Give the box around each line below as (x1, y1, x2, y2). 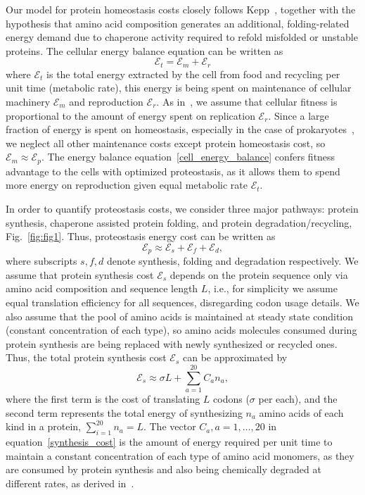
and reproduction (69, 94, 143, 109)
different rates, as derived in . (6, 475, 134, 490)
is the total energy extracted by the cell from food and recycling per (46, 66, 340, 81)
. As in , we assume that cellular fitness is (156, 94, 338, 109)
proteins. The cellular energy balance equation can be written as (6, 43, 283, 58)
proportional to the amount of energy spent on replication (6, 108, 255, 123)
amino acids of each (259, 405, 344, 420)
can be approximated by (183, 350, 288, 365)
